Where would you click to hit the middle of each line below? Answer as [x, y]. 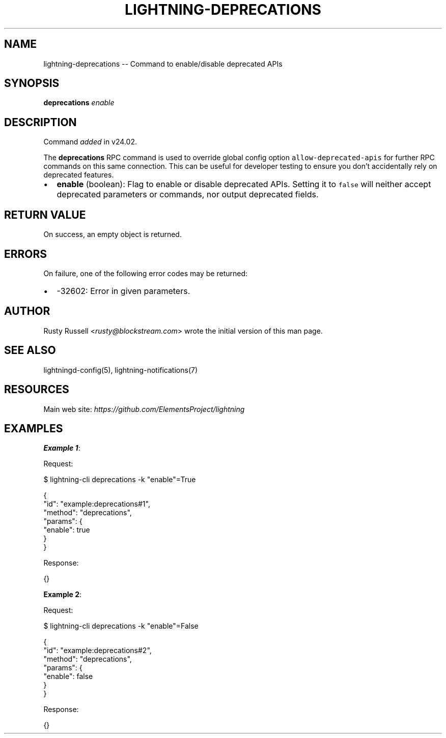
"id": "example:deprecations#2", [97, 651]
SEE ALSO [30, 350]
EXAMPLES [34, 428]
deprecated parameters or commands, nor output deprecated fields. [188, 195]
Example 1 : [62, 448]
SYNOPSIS [32, 83]
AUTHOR [27, 311]
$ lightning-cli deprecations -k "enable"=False [121, 626]
